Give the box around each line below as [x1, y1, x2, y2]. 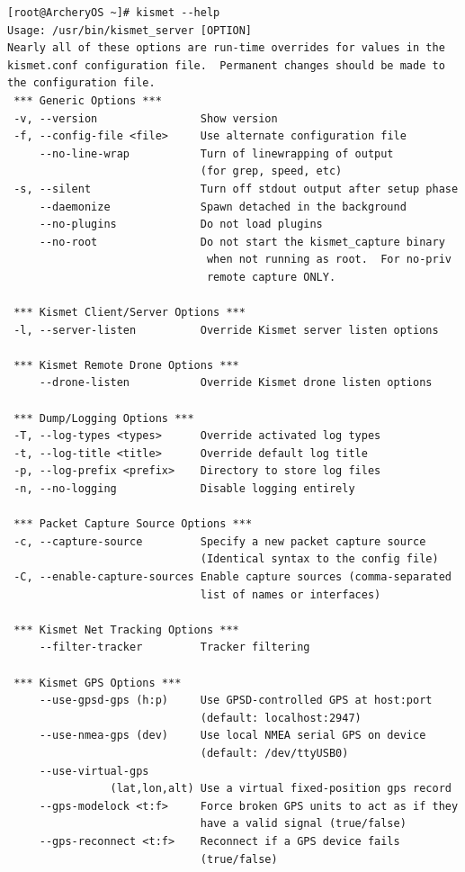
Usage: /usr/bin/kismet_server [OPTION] [7, 23, 253, 37]
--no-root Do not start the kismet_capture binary [39, 235, 445, 248]
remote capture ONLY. [206, 270, 336, 283]
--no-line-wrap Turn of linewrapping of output [39, 147, 394, 160]
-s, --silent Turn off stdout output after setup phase [13, 182, 459, 195]
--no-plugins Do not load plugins [39, 218, 323, 231]
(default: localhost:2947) [200, 711, 362, 724]
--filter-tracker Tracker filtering [39, 641, 310, 654]
